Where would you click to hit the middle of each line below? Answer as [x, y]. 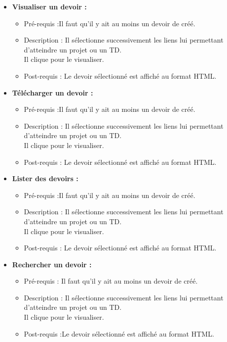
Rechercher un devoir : [52, 264]
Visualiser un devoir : [49, 6]
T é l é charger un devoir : [53, 92]
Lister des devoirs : [45, 178]
